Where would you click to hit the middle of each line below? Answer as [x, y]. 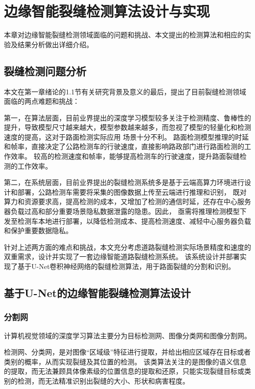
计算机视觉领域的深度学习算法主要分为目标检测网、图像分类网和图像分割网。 [127, 335]
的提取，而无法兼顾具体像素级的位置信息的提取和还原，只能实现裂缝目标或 [124, 371]
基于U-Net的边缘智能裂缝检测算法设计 [97, 293]
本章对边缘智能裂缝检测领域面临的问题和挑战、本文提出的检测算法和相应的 [124, 35]
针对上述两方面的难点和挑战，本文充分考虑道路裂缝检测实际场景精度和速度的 [127, 247]
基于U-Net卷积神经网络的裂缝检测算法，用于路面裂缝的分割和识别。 [126, 266]
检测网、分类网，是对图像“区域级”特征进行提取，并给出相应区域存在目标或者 [127, 352]
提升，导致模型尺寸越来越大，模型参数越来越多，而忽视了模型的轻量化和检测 [127, 127]
